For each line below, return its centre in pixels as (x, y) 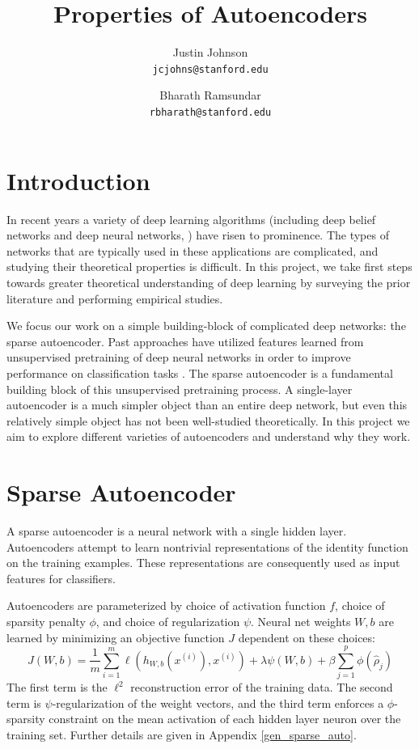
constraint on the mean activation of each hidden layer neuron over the (225, 719)
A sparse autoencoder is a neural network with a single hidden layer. (177, 531)
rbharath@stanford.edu (210, 112)
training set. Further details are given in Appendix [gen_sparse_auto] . (182, 735)
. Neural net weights (301, 621)
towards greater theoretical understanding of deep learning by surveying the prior (209, 282)
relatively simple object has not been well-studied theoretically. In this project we (208, 420)
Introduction (78, 180)
